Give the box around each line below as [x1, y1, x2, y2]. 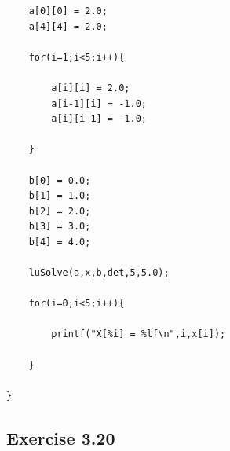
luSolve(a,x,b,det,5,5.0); [28, 267, 170, 279]
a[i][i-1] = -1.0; [51, 113, 147, 125]
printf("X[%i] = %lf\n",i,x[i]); [51, 328, 226, 340]
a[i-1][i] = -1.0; [51, 97, 147, 109]
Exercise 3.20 [6, 425, 115, 449]
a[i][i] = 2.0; [51, 82, 130, 93]
